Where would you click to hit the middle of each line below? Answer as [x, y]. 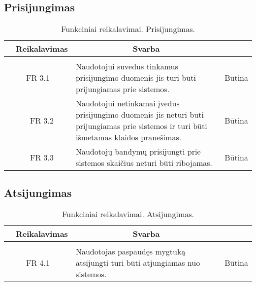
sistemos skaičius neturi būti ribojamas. [144, 163]
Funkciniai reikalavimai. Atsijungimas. [128, 214]
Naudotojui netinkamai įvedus [128, 103]
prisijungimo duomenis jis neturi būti [140, 115]
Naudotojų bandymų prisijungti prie [138, 152]
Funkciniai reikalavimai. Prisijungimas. [128, 29]
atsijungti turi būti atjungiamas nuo [138, 263]
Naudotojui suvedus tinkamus [127, 66]
